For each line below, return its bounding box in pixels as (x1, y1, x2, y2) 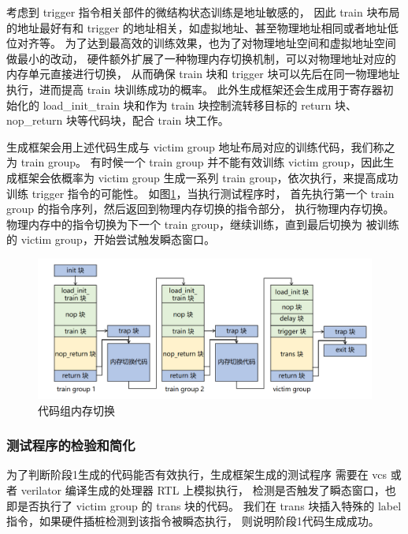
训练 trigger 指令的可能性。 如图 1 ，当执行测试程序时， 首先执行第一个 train (6, 185, 395, 201)
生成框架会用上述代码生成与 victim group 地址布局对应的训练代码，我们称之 (6, 138, 395, 155)
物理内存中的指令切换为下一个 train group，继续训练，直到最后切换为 (6, 215, 362, 232)
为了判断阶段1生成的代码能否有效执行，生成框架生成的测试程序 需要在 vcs (6, 466, 388, 483)
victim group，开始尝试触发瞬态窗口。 (20, 231, 215, 248)
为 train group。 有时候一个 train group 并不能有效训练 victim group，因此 (6, 154, 384, 170)
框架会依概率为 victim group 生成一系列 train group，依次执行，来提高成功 (17, 169, 399, 185)
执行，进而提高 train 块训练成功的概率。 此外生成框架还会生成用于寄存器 (6, 80, 383, 97)
